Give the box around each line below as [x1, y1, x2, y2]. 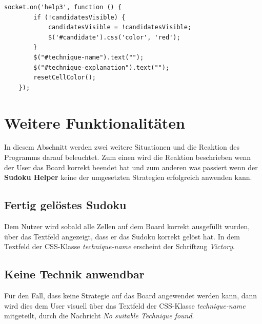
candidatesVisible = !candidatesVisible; [48, 24, 192, 31]
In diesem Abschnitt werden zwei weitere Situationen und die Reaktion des [4, 141, 239, 152]
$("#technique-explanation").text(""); [33, 64, 170, 71]
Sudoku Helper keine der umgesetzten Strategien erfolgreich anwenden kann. [4, 172, 252, 183]
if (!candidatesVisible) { [33, 13, 126, 21]
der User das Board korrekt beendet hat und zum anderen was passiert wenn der [4, 161, 258, 172]
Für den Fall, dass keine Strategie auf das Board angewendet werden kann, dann [4, 290, 257, 301]
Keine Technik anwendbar [4, 266, 145, 282]
